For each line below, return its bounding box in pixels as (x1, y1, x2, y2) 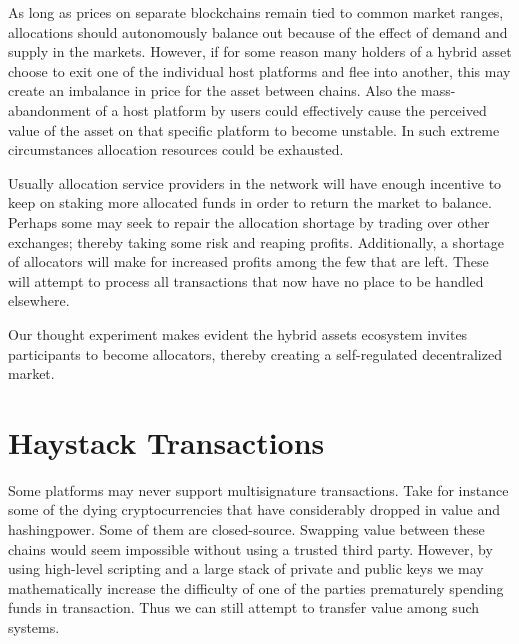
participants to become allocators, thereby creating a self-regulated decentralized (8, 343, 502, 364)
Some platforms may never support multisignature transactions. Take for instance (8, 479, 509, 500)
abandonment (8, 99, 91, 120)
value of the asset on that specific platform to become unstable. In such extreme (8, 119, 500, 140)
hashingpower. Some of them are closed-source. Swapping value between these (8, 519, 485, 539)
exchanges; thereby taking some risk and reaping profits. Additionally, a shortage (8, 231, 505, 252)
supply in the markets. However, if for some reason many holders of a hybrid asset (8, 41, 512, 62)
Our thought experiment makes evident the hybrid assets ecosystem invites (8, 323, 468, 344)
